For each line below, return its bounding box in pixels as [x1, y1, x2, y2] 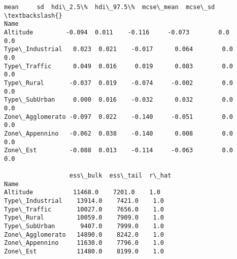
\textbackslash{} [4, 12, 62, 19]
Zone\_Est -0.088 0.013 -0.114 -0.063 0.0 [4, 147, 233, 154]
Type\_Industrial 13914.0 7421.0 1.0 [4, 197, 164, 205]
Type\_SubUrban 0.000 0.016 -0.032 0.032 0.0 [4, 96, 233, 104]
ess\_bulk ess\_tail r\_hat [69, 172, 172, 180]
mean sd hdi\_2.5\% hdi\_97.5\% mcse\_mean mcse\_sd [4, 4, 215, 11]
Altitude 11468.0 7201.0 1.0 [4, 189, 160, 196]
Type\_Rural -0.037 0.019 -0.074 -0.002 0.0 [4, 79, 233, 87]
